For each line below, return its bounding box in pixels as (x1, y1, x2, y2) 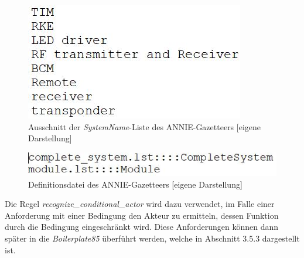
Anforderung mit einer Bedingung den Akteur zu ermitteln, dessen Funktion (5, 209, 279, 221)
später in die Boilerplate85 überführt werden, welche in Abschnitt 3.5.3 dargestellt (5, 232, 300, 245)
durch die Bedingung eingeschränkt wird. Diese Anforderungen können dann (5, 220, 279, 233)
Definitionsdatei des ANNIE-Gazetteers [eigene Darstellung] (28, 178, 242, 190)
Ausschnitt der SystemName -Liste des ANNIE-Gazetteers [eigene (28, 120, 261, 133)
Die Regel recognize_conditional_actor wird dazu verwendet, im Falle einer (5, 198, 275, 210)
